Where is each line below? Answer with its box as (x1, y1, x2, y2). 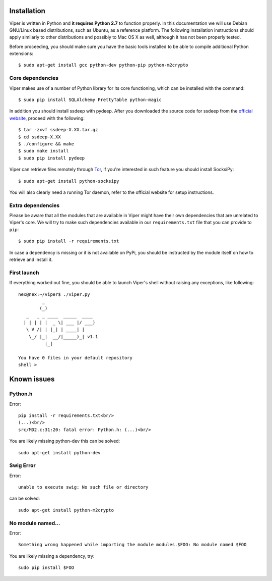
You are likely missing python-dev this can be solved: (9, 438, 120, 444)
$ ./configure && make (18, 141, 75, 146)
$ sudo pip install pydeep (18, 155, 85, 161)
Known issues (9, 375, 55, 384)
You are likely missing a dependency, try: (9, 553, 95, 559)
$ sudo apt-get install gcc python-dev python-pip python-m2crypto (18, 62, 188, 68)
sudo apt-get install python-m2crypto (18, 507, 114, 513)
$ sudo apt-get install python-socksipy (18, 178, 119, 184)
